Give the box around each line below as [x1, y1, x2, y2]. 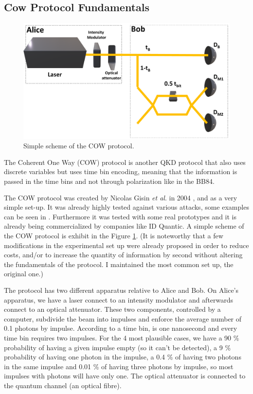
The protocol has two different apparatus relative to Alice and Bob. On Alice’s [4, 285, 239, 295]
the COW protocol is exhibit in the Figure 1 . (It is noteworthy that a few [4, 231, 223, 241]
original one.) [4, 269, 43, 279]
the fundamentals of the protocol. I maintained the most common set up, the [4, 259, 234, 269]
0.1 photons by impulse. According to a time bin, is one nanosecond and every [4, 323, 237, 333]
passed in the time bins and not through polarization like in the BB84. [4, 176, 215, 186]
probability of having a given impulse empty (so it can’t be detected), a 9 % [4, 342, 231, 352]
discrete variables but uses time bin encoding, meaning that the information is [4, 166, 237, 177]
